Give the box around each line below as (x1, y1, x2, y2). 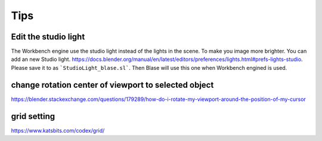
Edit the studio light (11, 32, 85, 42)
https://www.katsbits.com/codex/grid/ (11, 127, 105, 134)
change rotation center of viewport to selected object (11, 79, 214, 90)
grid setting (11, 111, 55, 121)
